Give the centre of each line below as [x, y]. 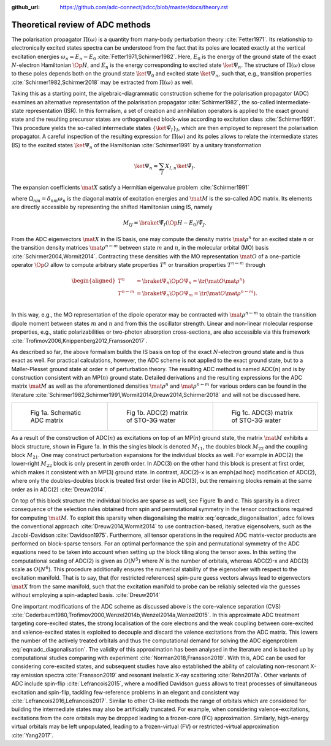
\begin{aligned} [93, 281]
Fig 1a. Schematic [56, 413]
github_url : [25, 7]
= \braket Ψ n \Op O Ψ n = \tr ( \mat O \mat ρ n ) [191, 281]
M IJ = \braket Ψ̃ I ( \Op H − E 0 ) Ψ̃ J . [165, 224]
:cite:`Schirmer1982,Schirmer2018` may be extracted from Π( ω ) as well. [102, 82]
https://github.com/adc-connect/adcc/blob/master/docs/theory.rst [144, 7]
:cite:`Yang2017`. [32, 735]
